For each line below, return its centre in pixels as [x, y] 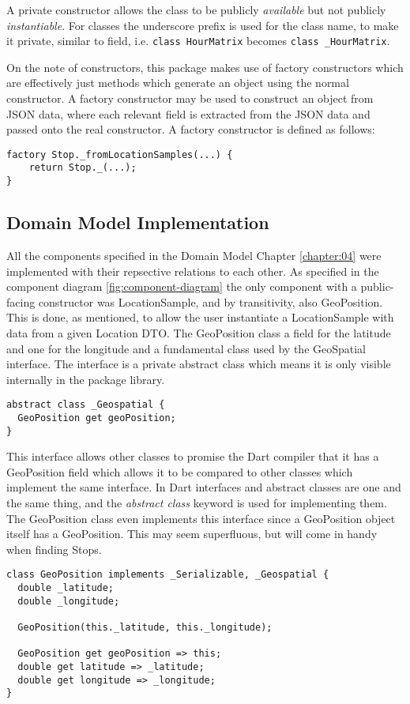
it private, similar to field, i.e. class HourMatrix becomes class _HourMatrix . [198, 41]
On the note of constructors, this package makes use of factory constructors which [205, 67]
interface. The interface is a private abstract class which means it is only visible [199, 364]
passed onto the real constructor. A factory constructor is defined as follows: [191, 129]
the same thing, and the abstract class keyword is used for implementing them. [197, 503]
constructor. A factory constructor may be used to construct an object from [190, 98]
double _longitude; [69, 601]
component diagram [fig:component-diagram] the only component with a [182, 286]
